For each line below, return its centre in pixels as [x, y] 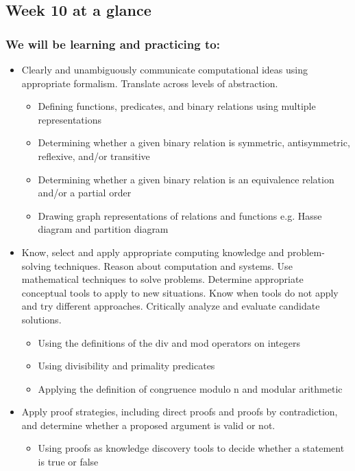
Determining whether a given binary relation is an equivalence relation [186, 179]
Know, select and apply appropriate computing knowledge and [153, 252]
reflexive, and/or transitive [94, 156]
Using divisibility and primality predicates [126, 366]
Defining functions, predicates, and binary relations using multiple [177, 106]
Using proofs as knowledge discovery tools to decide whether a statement [191, 448]
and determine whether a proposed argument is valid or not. [148, 425]
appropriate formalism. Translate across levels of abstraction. [150, 83]
